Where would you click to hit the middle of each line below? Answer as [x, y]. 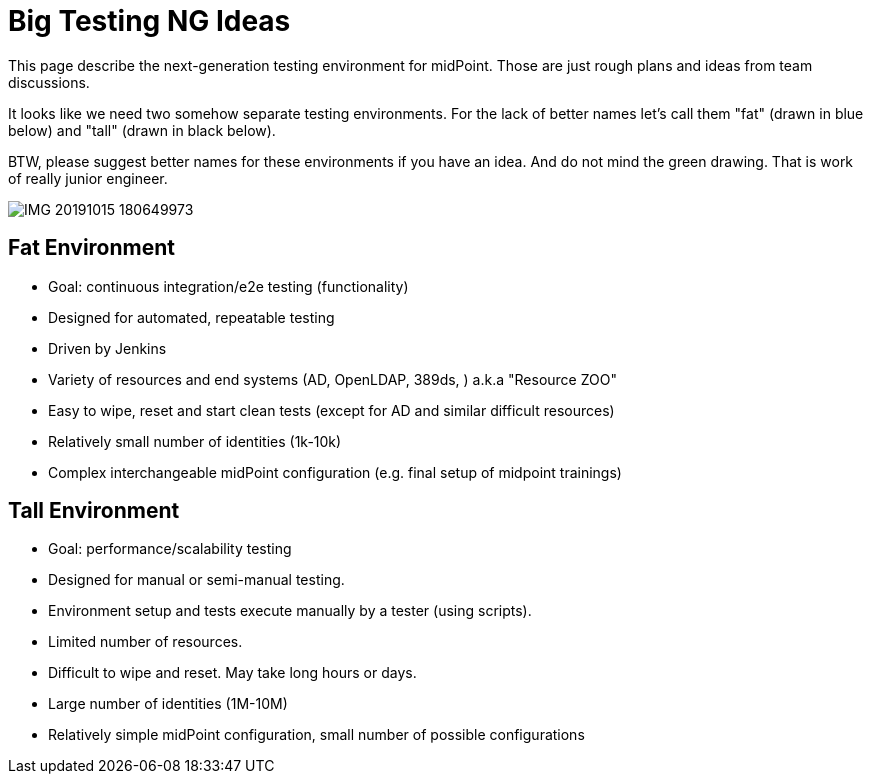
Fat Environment [92, 248]
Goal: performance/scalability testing [170, 549]
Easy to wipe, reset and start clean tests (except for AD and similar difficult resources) [331, 410]
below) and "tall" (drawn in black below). [142, 130]
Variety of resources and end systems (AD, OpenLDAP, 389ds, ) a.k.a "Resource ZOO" [332, 379]
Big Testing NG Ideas [149, 21]
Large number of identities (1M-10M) [168, 704]
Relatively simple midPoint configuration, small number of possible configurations [316, 735]
